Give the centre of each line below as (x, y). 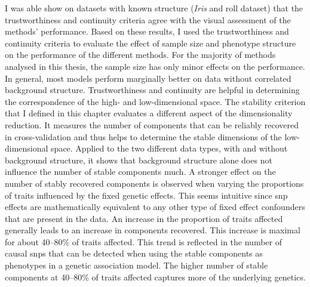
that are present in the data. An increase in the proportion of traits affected (144, 218)
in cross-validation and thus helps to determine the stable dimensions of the (143, 136)
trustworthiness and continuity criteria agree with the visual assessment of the (148, 19)
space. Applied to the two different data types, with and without (169, 148)
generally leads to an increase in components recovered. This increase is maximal (153, 230)
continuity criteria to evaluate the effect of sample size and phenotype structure (151, 43)
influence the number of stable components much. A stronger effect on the (140, 172)
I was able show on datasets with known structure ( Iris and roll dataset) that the (154, 8)
